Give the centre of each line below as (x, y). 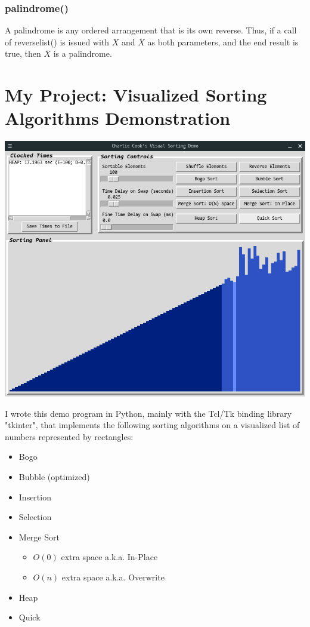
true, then (23, 53)
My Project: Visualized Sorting (136, 95)
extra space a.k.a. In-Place (109, 557)
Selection (35, 517)
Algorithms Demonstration (118, 118)
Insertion (35, 497)
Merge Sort (39, 537)
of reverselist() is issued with (57, 42)
